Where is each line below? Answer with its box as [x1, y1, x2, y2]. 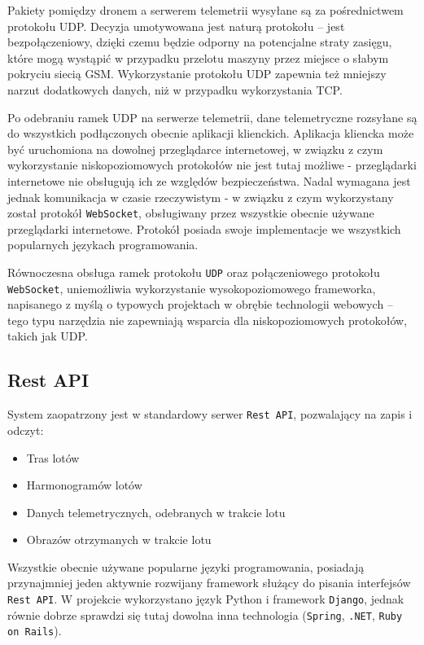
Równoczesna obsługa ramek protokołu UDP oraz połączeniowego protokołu [7, 263, 380, 280]
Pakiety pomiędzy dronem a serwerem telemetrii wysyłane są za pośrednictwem [7, 2, 404, 18]
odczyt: [7, 421, 44, 438]
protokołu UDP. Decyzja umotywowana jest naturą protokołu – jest [7, 17, 345, 34]
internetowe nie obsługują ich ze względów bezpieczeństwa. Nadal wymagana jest [7, 172, 411, 189]
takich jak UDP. [7, 327, 88, 344]
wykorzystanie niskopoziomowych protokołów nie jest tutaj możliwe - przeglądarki [7, 156, 417, 173]
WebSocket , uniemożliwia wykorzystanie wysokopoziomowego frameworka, [7, 279, 376, 296]
